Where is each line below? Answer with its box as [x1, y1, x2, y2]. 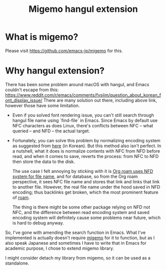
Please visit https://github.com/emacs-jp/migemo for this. [5, 48, 123, 54]
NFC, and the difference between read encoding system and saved [12, 209, 150, 215]
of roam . [12, 194, 30, 200]
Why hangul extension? [5, 65, 105, 76]
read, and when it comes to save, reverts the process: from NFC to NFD [12, 153, 159, 159]
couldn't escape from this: [5, 87, 59, 93]
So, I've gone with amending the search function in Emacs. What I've [5, 229, 146, 235]
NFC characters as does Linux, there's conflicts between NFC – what [12, 122, 154, 128]
